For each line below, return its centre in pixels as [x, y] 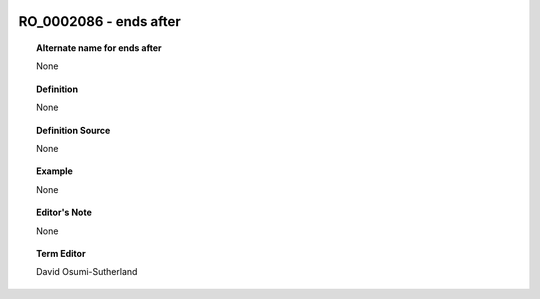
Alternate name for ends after [99, 48]
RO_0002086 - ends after [99, 21]
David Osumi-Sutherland [87, 272]
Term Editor [61, 253]
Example [55, 171]
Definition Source [73, 130]
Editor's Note [64, 212]
